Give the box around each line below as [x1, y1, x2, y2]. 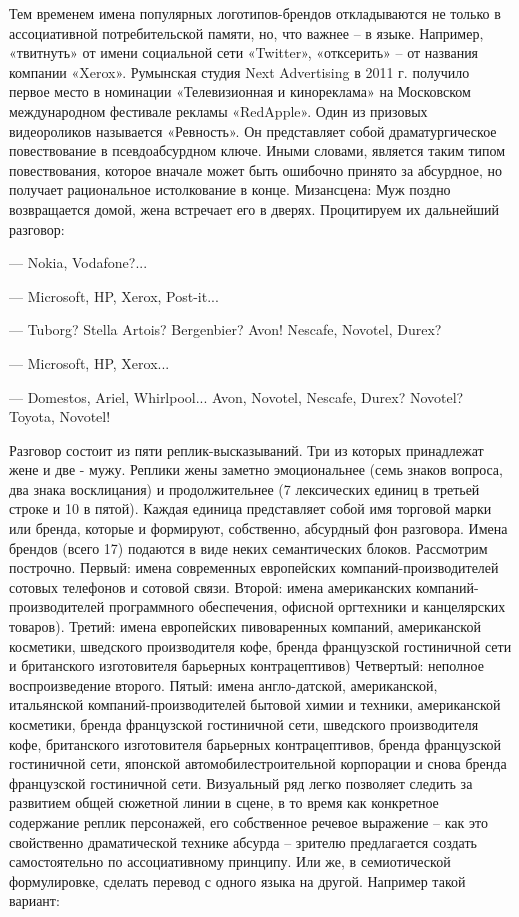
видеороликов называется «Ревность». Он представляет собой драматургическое [9, 120, 497, 141]
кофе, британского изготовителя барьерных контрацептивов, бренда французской [9, 733, 502, 754]
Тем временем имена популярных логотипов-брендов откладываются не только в [9, 3, 501, 23]
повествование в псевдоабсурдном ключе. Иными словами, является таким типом [9, 140, 506, 161]
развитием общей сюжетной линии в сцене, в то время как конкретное [9, 792, 439, 813]
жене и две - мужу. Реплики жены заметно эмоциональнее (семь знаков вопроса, [9, 459, 503, 480]
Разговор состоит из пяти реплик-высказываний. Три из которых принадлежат [9, 439, 484, 460]
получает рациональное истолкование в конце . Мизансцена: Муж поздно [9, 179, 451, 200]
